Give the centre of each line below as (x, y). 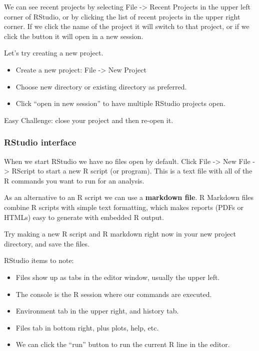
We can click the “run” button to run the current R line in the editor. (123, 344)
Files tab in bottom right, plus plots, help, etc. (87, 327)
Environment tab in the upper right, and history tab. (97, 311)
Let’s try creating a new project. (54, 53)
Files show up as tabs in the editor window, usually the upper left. (118, 277)
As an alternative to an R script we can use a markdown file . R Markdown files (129, 197)
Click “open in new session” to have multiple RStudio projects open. (120, 103)
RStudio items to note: (39, 260)
